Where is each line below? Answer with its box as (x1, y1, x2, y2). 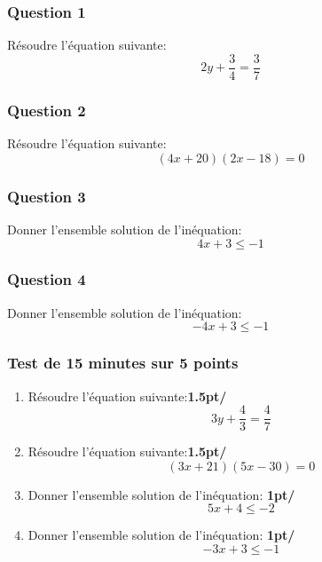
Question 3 (7, 185, 86, 207)
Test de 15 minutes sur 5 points (7, 352, 239, 374)
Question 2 (7, 99, 86, 121)
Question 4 (7, 268, 86, 290)
